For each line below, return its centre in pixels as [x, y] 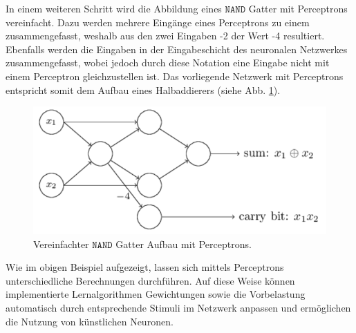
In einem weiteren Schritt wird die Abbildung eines [114, 8]
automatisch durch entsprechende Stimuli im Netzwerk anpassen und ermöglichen [178, 307]
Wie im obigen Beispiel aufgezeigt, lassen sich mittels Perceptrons [145, 267]
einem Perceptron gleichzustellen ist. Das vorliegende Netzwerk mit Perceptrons [175, 76]
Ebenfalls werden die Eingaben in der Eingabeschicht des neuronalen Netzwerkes [177, 49]
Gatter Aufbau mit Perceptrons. [184, 244]
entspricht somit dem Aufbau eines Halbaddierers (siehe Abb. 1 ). [143, 89]
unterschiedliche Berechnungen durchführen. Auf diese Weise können [150, 280]
